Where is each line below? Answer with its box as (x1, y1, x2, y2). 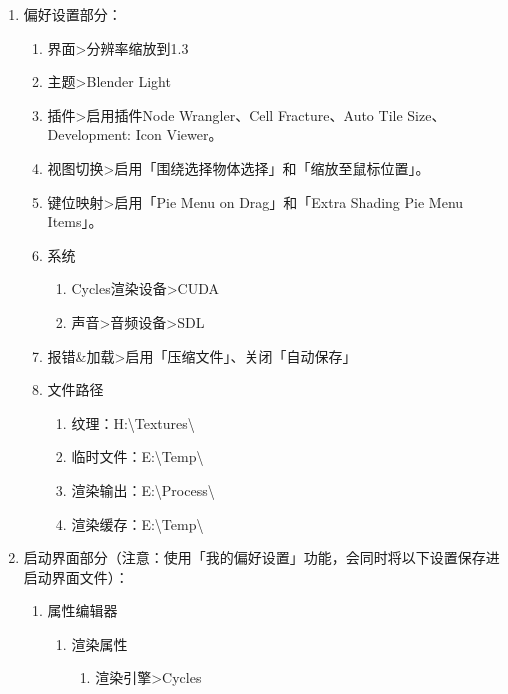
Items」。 (47, 211, 103, 232)
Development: (47, 124, 132, 145)
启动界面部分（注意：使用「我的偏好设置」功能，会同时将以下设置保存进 (23, 547, 500, 568)
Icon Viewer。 (135, 124, 223, 145)
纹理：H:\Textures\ (71, 412, 195, 433)
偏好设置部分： (23, 4, 122, 24)
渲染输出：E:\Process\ (71, 479, 215, 500)
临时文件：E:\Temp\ (71, 446, 204, 467)
